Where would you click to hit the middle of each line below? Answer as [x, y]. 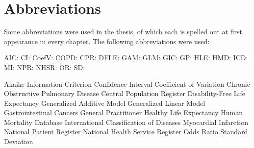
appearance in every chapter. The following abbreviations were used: [107, 41]
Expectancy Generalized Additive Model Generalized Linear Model [105, 103]
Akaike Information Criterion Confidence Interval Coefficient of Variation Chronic [127, 84]
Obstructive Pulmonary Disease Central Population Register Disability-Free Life [125, 93]
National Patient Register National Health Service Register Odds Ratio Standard [126, 132]
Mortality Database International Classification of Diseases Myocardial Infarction [126, 122]
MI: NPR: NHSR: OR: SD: [45, 67]
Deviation [19, 141]
